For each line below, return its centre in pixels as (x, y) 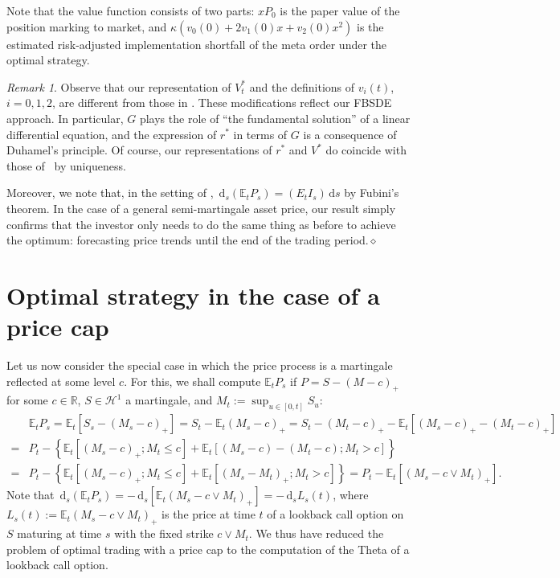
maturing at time (59, 533)
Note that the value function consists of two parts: (131, 10)
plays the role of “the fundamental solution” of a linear (275, 118)
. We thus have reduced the (316, 533)
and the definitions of (302, 86)
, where (351, 495)
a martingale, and (169, 400)
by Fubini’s (372, 193)
